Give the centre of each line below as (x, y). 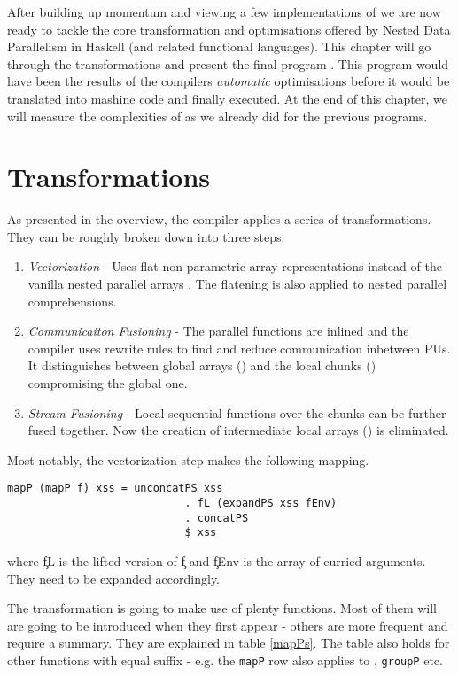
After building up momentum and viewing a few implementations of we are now (224, 12)
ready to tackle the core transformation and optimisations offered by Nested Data (229, 29)
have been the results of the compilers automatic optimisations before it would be (229, 81)
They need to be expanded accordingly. (114, 578)
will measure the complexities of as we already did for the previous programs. (217, 116)
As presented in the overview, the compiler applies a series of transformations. (219, 219)
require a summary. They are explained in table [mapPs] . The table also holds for (229, 643)
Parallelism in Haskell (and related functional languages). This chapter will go (219, 47)
